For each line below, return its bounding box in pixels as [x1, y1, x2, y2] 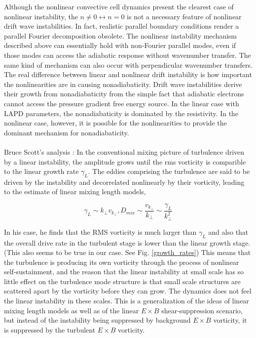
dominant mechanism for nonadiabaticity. [4, 127, 129, 137]
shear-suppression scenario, [161, 305, 243, 315]
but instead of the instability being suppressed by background [4, 315, 191, 325]
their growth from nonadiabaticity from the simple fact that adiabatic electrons [4, 88, 244, 99]
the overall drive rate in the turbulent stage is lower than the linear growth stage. [4, 237, 251, 248]
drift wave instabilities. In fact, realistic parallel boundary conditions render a [4, 21, 239, 31]
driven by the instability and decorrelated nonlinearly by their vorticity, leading [4, 176, 245, 187]
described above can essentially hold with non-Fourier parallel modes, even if [4, 40, 236, 50]
